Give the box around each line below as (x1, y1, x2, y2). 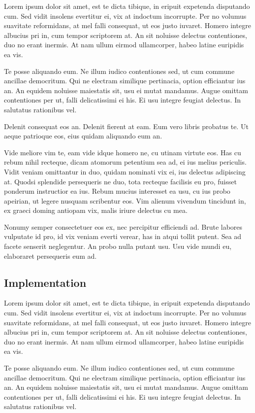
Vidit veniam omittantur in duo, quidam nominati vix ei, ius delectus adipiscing (4, 166, 246, 176)
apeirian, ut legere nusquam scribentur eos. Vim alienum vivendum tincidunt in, (4, 195, 246, 206)
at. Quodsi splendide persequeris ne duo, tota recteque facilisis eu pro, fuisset (4, 176, 237, 186)
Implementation (4, 275, 87, 290)
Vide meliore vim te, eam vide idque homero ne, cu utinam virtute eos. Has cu (4, 147, 241, 157)
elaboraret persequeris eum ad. (4, 250, 97, 261)
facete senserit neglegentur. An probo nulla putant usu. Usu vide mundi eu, (4, 241, 232, 251)
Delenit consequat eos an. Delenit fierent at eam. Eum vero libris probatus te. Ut (4, 121, 249, 131)
